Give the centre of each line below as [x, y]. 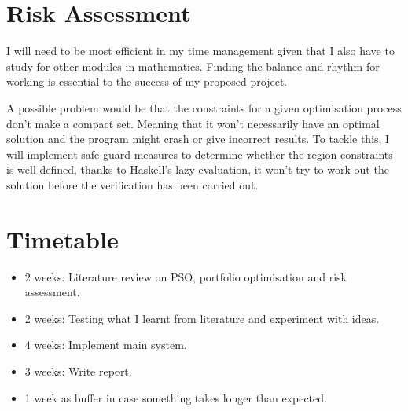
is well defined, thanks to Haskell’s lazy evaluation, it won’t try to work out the [198, 169]
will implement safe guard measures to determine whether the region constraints [200, 154]
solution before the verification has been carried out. [132, 184]
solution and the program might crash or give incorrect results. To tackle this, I [198, 139]
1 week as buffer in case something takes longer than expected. [176, 397]
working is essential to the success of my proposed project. [147, 81]
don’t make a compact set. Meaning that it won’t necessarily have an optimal [193, 123]
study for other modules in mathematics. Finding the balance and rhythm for [193, 66]
